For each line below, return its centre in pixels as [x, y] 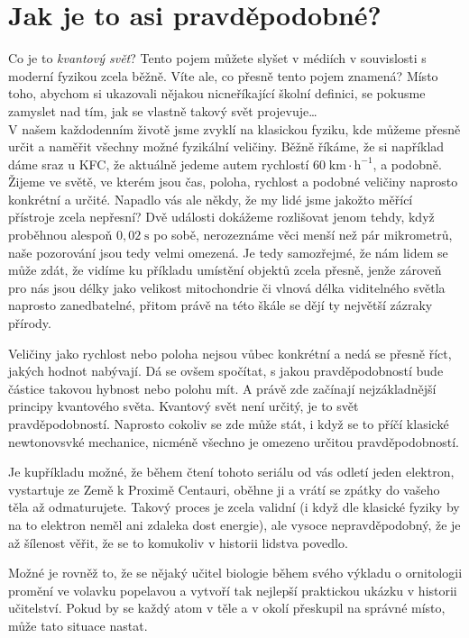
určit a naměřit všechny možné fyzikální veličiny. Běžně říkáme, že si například [226, 146]
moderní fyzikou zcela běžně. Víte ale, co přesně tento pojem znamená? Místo [223, 75]
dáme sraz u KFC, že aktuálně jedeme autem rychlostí [159, 164]
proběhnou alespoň [60, 235]
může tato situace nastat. [78, 625]
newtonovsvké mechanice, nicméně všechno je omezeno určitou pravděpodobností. [234, 441]
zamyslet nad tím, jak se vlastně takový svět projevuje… [163, 110]
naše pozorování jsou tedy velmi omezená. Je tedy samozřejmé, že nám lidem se [228, 252]
